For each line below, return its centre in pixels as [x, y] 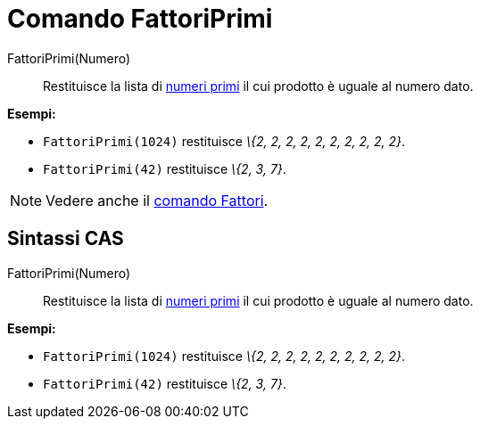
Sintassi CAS [66, 239]
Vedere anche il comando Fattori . [157, 200]
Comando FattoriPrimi [140, 19]
